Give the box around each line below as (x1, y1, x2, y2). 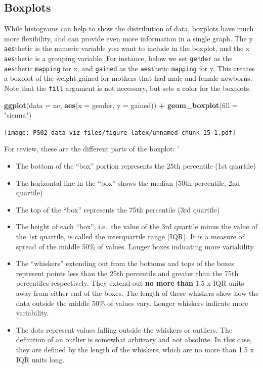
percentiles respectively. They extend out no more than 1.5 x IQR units (16, 278, 244, 288)
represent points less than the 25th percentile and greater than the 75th (16, 268, 239, 278)
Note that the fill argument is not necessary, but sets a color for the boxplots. (4, 82, 251, 93)
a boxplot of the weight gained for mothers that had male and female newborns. (4, 73, 252, 83)
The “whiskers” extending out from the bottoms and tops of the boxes (16, 258, 234, 269)
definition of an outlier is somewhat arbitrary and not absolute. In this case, (16, 334, 252, 345)
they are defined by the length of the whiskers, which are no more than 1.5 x (16, 344, 254, 354)
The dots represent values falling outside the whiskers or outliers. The (16, 324, 233, 335)
